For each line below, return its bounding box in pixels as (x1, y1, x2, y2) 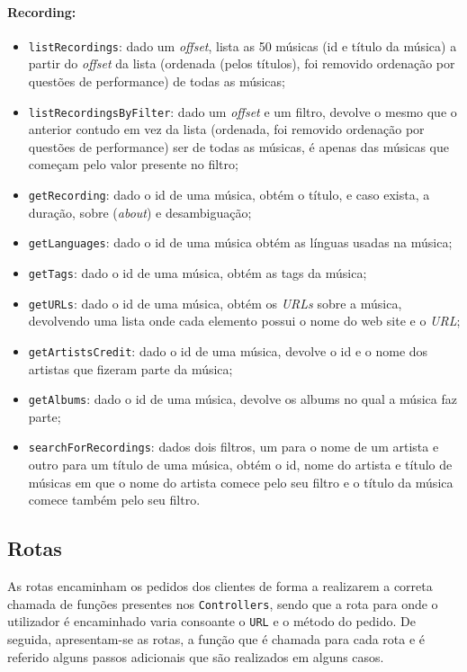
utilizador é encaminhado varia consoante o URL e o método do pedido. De (7, 612, 416, 631)
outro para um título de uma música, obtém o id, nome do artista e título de (28, 455, 453, 474)
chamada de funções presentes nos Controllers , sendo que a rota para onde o (7, 594, 438, 613)
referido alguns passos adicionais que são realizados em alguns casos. (7, 647, 384, 666)
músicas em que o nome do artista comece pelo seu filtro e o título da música (28, 472, 454, 491)
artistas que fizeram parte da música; (28, 359, 233, 378)
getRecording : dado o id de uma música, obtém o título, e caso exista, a (28, 185, 430, 204)
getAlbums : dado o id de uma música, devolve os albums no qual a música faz (28, 390, 457, 408)
